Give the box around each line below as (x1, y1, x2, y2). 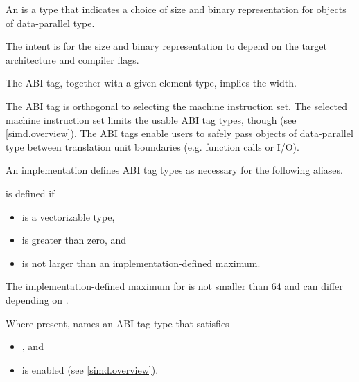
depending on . (6, 292, 69, 307)
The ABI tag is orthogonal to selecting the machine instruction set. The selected (6, 98, 347, 113)
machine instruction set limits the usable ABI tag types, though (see (6, 112, 297, 127)
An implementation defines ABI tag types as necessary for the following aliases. (6, 163, 343, 177)
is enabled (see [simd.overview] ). (21, 362, 159, 376)
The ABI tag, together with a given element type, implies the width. (6, 75, 297, 90)
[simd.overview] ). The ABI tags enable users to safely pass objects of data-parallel (6, 126, 353, 140)
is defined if (6, 185, 55, 200)
